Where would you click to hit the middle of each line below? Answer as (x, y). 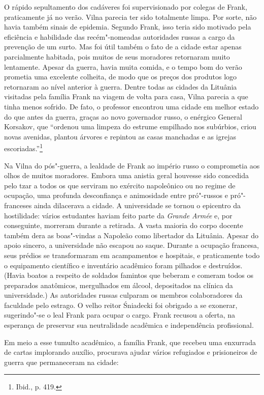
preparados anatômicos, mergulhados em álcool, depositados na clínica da (119, 285)
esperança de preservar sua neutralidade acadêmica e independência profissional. (129, 325)
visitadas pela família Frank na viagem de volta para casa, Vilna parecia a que (126, 96)
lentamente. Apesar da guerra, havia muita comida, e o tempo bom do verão (123, 66)
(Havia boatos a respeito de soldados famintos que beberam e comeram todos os (129, 275)
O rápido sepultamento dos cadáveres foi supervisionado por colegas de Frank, (126, 7)
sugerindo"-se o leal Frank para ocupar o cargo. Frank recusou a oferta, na (120, 315)
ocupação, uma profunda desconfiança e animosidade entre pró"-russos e (116, 195)
